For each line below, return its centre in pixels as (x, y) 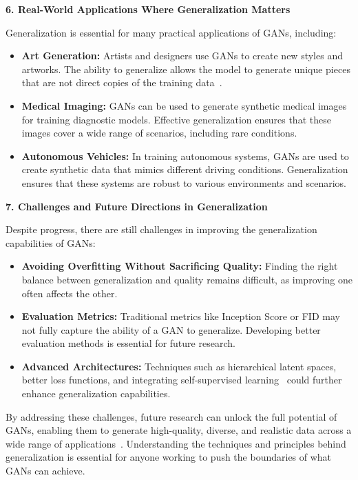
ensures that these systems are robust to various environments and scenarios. (184, 182)
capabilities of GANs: (51, 242)
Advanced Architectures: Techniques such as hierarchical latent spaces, (179, 366)
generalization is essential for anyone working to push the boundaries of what (169, 457)
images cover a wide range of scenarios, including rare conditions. (159, 133)
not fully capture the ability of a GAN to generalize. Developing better (171, 329)
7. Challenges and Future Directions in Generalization (137, 206)
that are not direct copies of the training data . (122, 82)
